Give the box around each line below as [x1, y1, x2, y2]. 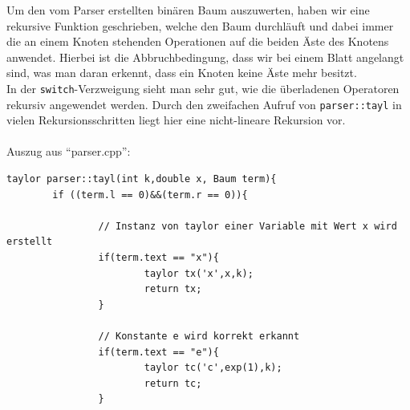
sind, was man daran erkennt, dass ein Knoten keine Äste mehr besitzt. [6, 64, 357, 81]
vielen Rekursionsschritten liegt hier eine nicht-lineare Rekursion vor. [6, 112, 346, 128]
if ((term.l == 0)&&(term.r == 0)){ [52, 189, 248, 201]
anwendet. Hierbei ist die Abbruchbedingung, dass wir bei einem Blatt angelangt [6, 48, 404, 65]
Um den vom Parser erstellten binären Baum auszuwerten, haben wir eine [6, 2, 370, 18]
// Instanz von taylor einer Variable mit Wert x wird [98, 220, 397, 232]
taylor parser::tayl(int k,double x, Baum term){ [6, 173, 277, 185]
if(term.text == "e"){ [98, 346, 219, 358]
